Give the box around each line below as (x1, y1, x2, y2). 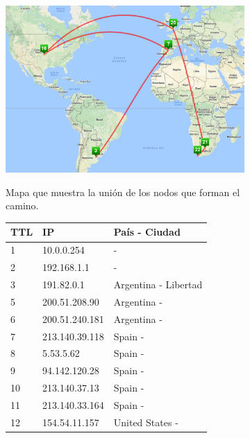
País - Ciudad (113, 225, 181, 239)
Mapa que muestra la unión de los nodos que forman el (6, 184, 240, 199)
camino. (6, 198, 39, 213)
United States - (113, 414, 178, 429)
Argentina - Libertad (113, 277, 203, 292)
